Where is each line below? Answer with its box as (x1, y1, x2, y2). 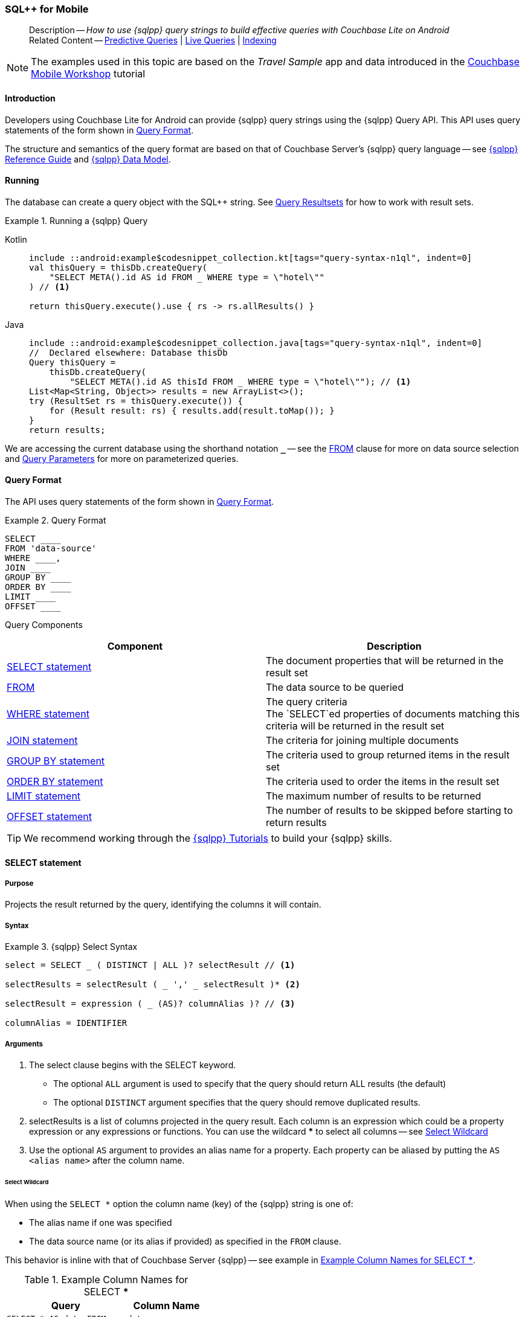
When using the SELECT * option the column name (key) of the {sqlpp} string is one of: (5, 1198, 353, 1209)
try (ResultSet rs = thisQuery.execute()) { (29, 396, 243, 406)
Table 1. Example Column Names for (24, 1273, 188, 1286)
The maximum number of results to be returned (266, 790, 482, 803)
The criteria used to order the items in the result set (266, 775, 500, 788)
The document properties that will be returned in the (266, 655, 504, 667)
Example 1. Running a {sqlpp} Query (5, 215, 148, 226)
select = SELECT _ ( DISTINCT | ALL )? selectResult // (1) (5, 960, 295, 970)
